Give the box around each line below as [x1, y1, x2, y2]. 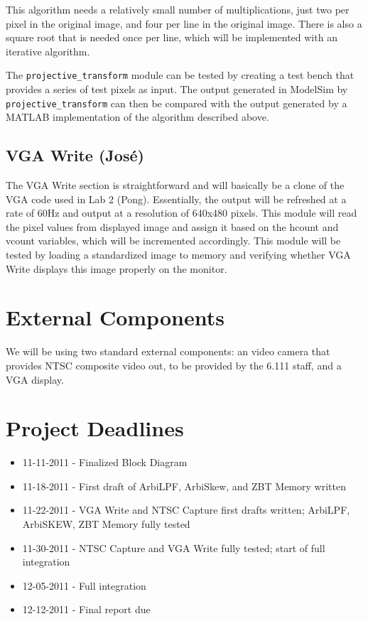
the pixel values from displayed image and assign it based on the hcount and [6, 219, 339, 234]
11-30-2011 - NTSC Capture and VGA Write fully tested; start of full [22, 540, 325, 555]
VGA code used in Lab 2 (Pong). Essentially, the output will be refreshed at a [6, 191, 347, 206]
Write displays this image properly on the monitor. [6, 261, 227, 276]
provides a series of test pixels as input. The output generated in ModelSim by [6, 82, 348, 97]
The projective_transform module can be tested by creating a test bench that [6, 67, 355, 82]
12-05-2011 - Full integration [22, 578, 146, 593]
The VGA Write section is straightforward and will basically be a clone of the [6, 178, 345, 193]
